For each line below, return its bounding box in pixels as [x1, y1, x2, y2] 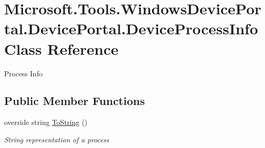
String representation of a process [4, 134, 109, 144]
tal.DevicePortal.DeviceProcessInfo [4, 18, 258, 39]
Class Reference [4, 38, 119, 59]
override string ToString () [4, 117, 88, 128]
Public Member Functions [4, 93, 145, 109]
